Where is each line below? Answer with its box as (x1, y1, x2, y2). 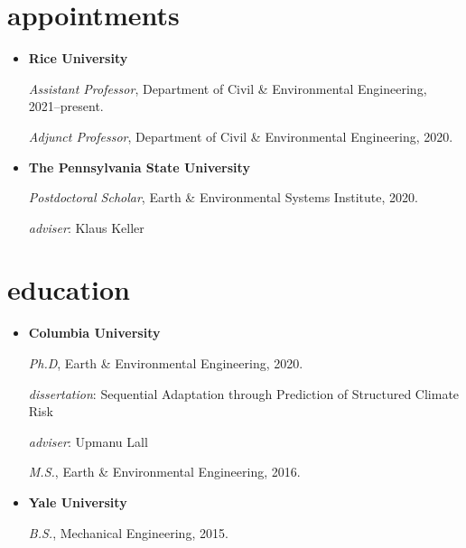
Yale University (28, 492, 127, 511)
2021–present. (28, 97, 104, 116)
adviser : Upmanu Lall (28, 432, 148, 450)
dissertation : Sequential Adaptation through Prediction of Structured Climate (28, 384, 460, 403)
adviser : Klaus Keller (28, 218, 144, 237)
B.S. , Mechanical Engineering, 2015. (28, 523, 228, 542)
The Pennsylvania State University (28, 157, 250, 176)
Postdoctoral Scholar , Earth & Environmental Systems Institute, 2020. (28, 188, 418, 207)
